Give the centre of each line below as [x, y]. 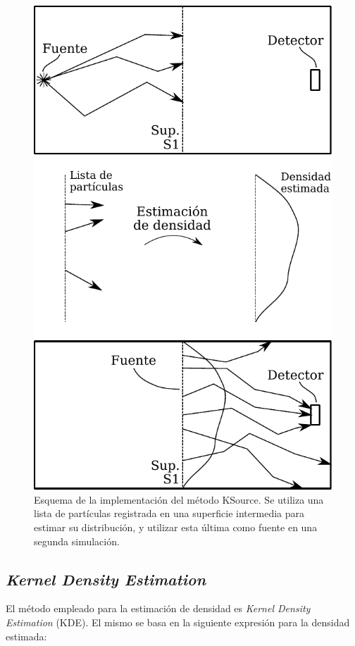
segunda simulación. [77, 541]
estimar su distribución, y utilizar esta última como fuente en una [176, 527]
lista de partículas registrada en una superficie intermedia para [169, 513]
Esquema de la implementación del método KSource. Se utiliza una [179, 499]
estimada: [26, 636]
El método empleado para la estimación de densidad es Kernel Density [158, 608]
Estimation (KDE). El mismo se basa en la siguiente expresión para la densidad [178, 622]
